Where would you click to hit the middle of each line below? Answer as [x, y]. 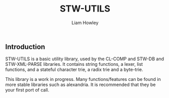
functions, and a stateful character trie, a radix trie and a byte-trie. [74, 70]
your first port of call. [27, 90]
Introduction [25, 46]
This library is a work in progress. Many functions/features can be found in [83, 79]
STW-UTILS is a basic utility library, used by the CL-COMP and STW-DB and [85, 59]
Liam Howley [85, 23]
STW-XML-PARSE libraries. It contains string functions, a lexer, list [74, 64]
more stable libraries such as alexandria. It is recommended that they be [80, 85]
